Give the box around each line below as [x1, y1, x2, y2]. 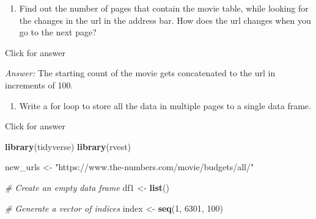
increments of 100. [5, 78, 73, 91]
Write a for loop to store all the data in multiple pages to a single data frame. [19, 99, 311, 112]
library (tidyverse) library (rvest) [5, 140, 131, 153]
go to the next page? [19, 26, 97, 38]
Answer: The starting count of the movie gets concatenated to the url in [5, 66, 276, 79]
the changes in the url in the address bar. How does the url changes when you [19, 13, 311, 26]
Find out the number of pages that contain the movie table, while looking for [19, 2, 309, 14]
